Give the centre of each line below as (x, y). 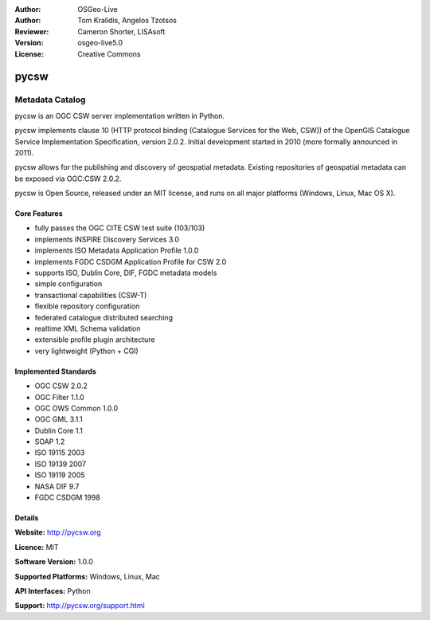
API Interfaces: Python (53, 591)
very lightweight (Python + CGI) (86, 351)
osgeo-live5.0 (100, 43)
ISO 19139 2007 (61, 464)
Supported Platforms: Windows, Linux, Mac (88, 576)
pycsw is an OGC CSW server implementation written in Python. (120, 116)
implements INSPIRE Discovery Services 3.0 (107, 239)
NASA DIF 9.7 (57, 486)
